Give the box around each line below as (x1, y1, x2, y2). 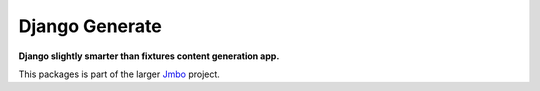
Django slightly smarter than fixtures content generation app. (18, 50, 280, 62)
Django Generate (18, 15, 162, 37)
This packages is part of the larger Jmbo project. (18, 68, 220, 80)
